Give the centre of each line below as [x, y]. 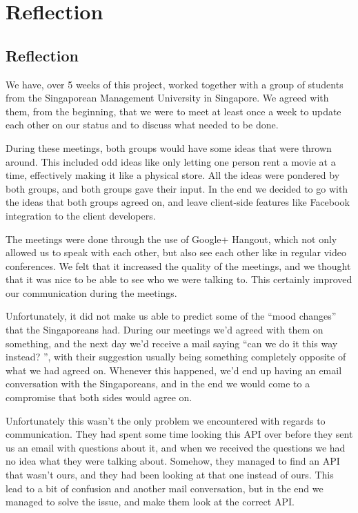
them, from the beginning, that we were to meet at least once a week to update [173, 111]
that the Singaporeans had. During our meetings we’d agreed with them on [165, 330]
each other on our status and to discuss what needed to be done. [142, 125]
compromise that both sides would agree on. [99, 397]
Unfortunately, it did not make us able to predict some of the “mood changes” [171, 316]
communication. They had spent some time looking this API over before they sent [179, 434]
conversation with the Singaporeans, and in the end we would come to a [158, 384]
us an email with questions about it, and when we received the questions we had [176, 447]
